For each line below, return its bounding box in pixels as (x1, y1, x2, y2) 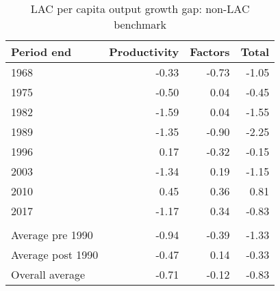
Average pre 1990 (11, 227, 93, 242)
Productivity (109, 44, 179, 59)
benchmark (114, 16, 167, 32)
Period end (11, 44, 72, 59)
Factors (190, 44, 230, 59)
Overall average (11, 266, 86, 282)
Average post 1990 (11, 247, 99, 262)
